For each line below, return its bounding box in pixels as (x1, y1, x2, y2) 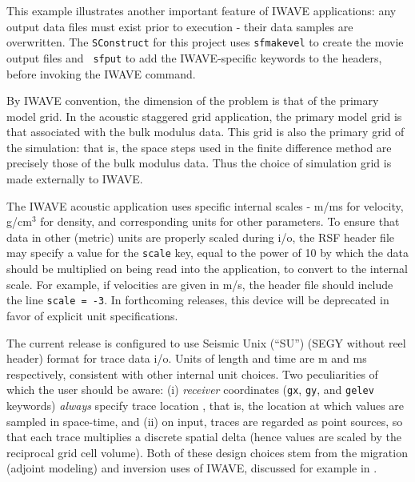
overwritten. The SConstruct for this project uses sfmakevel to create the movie (6, 34, 404, 50)
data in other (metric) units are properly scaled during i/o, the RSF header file (6, 228, 395, 245)
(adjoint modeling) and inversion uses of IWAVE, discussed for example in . (6, 460, 377, 476)
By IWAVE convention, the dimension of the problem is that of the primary (6, 92, 379, 109)
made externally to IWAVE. (6, 171, 143, 187)
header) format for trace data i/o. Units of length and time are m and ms (6, 350, 367, 367)
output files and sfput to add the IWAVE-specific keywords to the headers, (6, 49, 382, 66)
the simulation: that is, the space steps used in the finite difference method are (6, 139, 392, 155)
